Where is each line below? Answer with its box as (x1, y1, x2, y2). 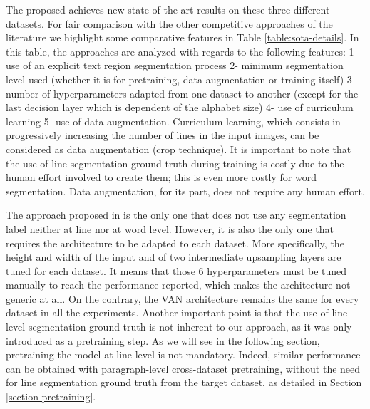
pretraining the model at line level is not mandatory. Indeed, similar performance (6, 347, 361, 362)
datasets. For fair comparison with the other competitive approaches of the (6, 16, 333, 31)
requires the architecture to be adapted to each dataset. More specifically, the (6, 235, 344, 250)
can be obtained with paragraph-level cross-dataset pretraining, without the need (6, 361, 361, 376)
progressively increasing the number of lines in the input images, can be (6, 128, 319, 143)
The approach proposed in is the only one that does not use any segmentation (6, 207, 346, 222)
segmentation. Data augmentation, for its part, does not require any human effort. (6, 183, 365, 198)
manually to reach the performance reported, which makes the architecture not (6, 277, 351, 292)
